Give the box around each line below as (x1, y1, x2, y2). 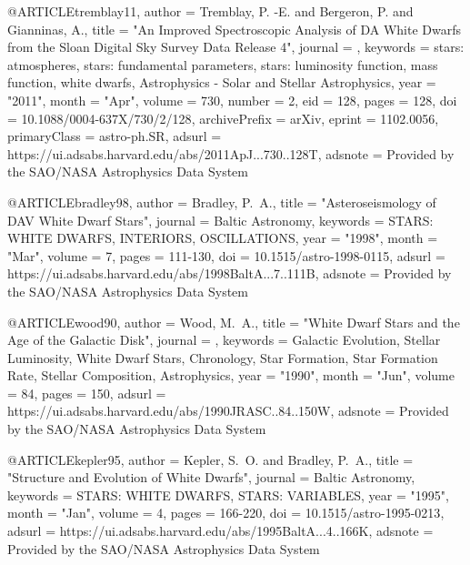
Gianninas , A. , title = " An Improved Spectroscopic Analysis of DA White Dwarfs (7, 19, 461, 38)
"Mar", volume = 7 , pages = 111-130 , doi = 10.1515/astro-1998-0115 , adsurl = (7, 246, 445, 265)
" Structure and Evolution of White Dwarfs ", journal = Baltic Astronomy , (7, 468, 415, 487)
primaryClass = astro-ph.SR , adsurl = (7, 126, 222, 146)
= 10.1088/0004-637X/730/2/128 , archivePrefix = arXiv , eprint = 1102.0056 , (7, 108, 439, 127)
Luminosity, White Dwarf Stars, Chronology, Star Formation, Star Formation (7, 348, 438, 367)
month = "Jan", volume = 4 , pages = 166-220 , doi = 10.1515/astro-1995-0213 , (7, 503, 445, 522)
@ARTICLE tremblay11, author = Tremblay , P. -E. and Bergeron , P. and (7, 2, 414, 20)
